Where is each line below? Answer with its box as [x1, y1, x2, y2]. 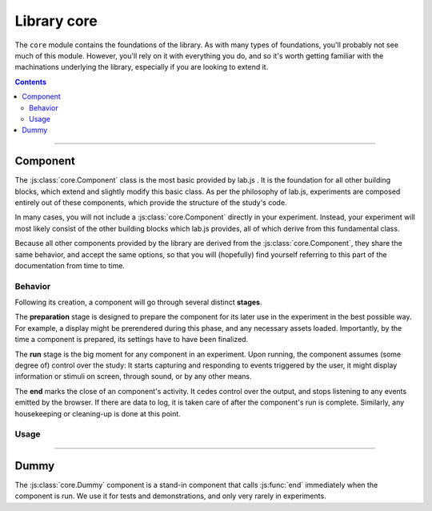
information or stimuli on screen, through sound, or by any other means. [14, 372, 252, 381]
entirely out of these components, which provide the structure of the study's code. [14, 197, 287, 207]
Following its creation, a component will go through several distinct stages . [14, 297, 262, 308]
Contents [14, 77, 47, 87]
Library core [14, 12, 98, 30]
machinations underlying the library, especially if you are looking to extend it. [14, 62, 269, 72]
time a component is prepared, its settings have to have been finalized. [14, 335, 249, 344]
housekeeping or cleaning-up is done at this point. [14, 408, 182, 418]
